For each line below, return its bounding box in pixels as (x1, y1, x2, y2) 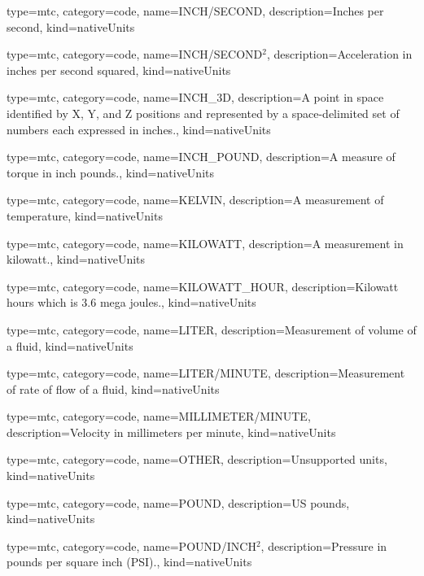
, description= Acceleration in (266, 46, 413, 63)
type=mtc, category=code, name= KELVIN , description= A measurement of (7, 191, 384, 208)
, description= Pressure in (260, 537, 387, 554)
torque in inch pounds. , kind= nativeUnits (7, 164, 215, 181)
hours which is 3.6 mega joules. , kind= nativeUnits (7, 294, 256, 311)
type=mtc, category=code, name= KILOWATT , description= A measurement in (7, 234, 404, 251)
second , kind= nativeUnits (7, 18, 135, 35)
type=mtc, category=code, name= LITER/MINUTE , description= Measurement (7, 364, 405, 382)
